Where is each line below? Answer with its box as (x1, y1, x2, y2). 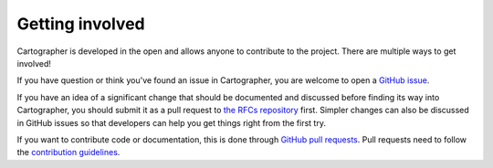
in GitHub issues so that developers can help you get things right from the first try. (16, 117, 326, 128)
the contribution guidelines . (16, 147, 121, 158)
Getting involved (16, 14, 145, 34)
